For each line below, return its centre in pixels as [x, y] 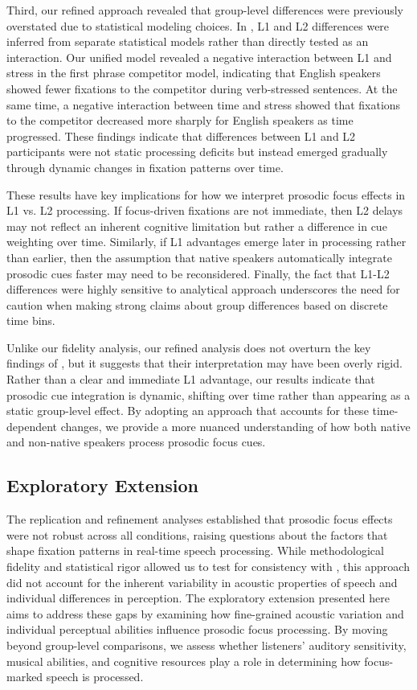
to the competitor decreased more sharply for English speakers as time [180, 120]
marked [25, 677]
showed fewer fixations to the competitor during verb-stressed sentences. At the [202, 88]
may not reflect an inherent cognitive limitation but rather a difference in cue [197, 226]
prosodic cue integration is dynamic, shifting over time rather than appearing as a [208, 394]
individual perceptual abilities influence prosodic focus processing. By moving [197, 629]
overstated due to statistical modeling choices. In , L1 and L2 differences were [198, 25]
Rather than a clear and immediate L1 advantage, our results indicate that [191, 379]
